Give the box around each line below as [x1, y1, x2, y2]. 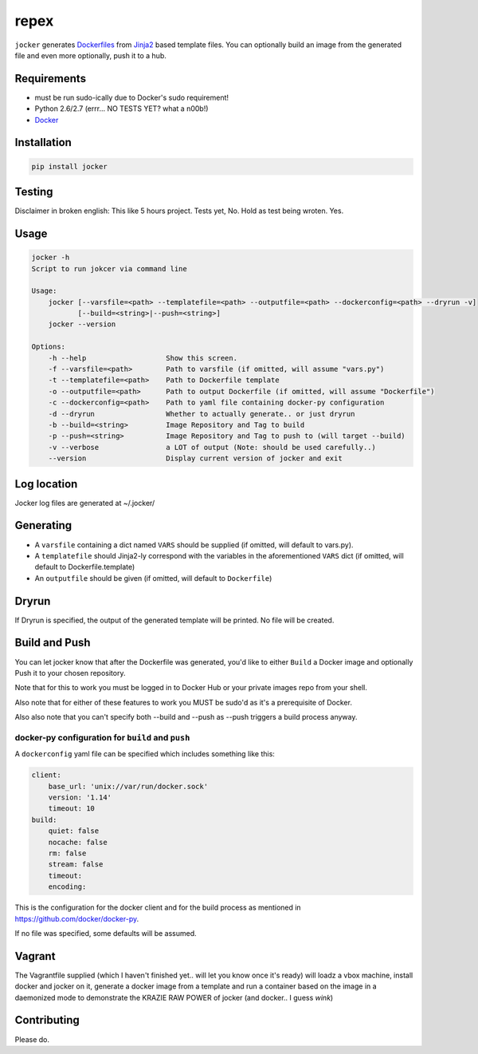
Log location [14, 477, 78, 491]
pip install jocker [31, 162, 108, 171]
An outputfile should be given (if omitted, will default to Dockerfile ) [34, 573, 272, 582]
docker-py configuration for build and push [14, 732, 190, 743]
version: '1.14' [48, 793, 112, 802]
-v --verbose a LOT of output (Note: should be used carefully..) [48, 443, 376, 452]
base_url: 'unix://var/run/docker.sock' [48, 782, 209, 791]
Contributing [14, 1013, 80, 1027]
